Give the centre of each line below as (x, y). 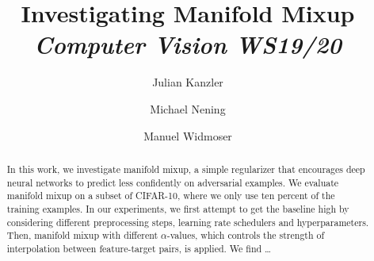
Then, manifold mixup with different (82, 235)
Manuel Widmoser (188, 135)
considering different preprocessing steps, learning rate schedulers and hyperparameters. (188, 222)
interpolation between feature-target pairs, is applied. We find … (139, 248)
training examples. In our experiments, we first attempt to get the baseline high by (178, 208)
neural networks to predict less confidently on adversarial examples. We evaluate (173, 182)
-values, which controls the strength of (246, 235)
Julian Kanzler (188, 82)
